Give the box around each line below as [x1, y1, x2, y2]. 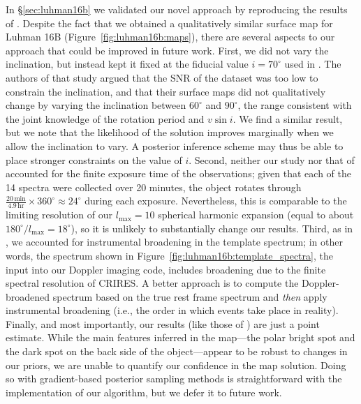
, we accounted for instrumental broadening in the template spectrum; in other [6, 234, 343, 249]
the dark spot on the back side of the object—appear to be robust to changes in [6, 344, 348, 359]
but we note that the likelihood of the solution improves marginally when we [6, 125, 334, 140]
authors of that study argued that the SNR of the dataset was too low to [6, 70, 318, 84]
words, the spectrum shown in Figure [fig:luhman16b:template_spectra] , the [6, 248, 333, 262]
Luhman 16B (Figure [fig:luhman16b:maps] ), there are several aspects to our [6, 29, 335, 44]
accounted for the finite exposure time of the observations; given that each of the [6, 166, 351, 181]
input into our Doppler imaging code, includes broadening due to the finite [6, 262, 326, 276]
